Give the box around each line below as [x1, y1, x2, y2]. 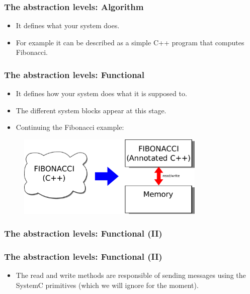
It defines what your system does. [16, 20, 120, 31]
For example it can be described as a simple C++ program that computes [16, 37, 244, 47]
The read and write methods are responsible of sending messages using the [16, 270, 246, 280]
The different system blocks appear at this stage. [16, 105, 166, 115]
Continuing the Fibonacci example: [16, 122, 124, 132]
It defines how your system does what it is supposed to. [16, 88, 187, 99]
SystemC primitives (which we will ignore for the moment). [16, 279, 199, 290]
